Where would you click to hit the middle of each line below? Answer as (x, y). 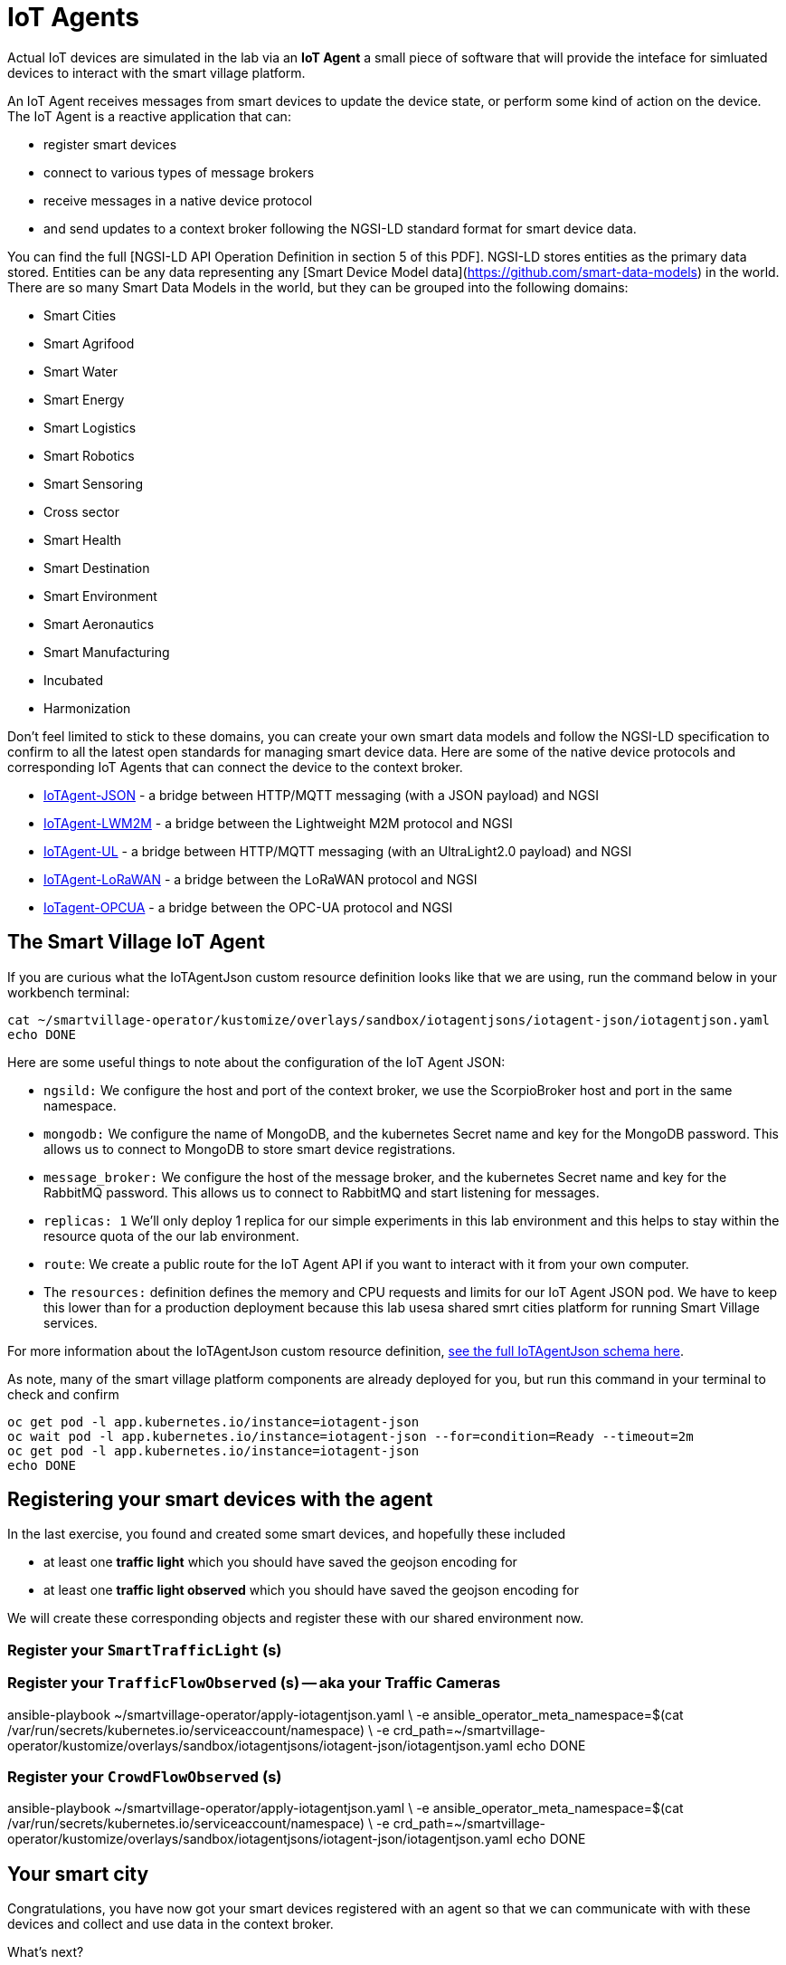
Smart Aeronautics (99, 624)
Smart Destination (97, 568)
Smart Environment (100, 596)
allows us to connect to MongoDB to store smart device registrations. (250, 1149)
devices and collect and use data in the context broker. (170, 1924)
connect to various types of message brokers (179, 172)
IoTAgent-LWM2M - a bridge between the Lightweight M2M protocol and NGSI (278, 823)
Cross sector (82, 511)
